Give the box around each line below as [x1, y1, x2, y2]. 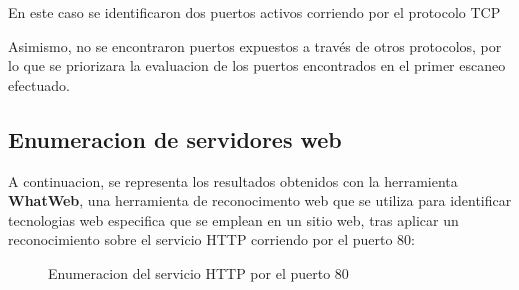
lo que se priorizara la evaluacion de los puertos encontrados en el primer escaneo [8, 55, 506, 76]
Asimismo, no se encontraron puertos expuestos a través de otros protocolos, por [8, 35, 502, 56]
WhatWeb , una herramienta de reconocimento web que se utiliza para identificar [8, 190, 512, 211]
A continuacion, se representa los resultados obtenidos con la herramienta [8, 170, 458, 191]
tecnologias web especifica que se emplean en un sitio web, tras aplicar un [8, 209, 459, 230]
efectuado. [8, 74, 70, 95]
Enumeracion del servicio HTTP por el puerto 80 [48, 262, 349, 283]
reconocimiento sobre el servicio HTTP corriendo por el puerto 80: [8, 229, 415, 250]
